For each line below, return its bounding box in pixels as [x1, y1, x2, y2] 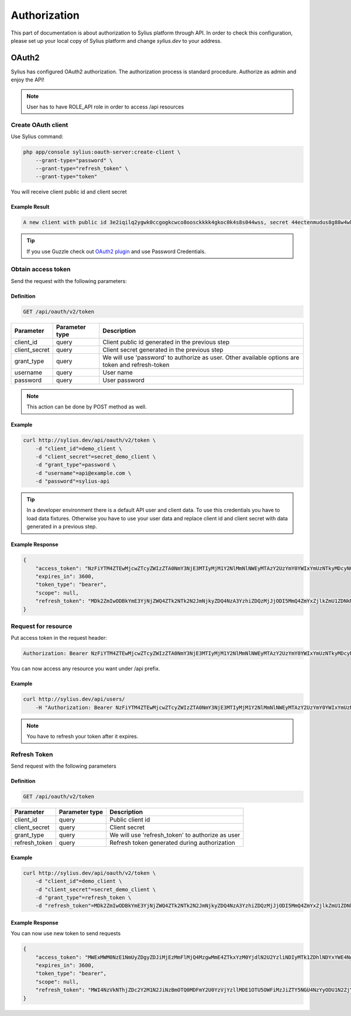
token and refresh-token [102, 360, 170, 369]
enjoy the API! [11, 76, 45, 83]
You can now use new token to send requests [11, 930, 121, 937]
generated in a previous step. [26, 523, 98, 530]
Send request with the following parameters [11, 762, 116, 770]
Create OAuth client [11, 121, 68, 129]
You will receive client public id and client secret [11, 188, 127, 196]
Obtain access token [11, 265, 71, 274]
